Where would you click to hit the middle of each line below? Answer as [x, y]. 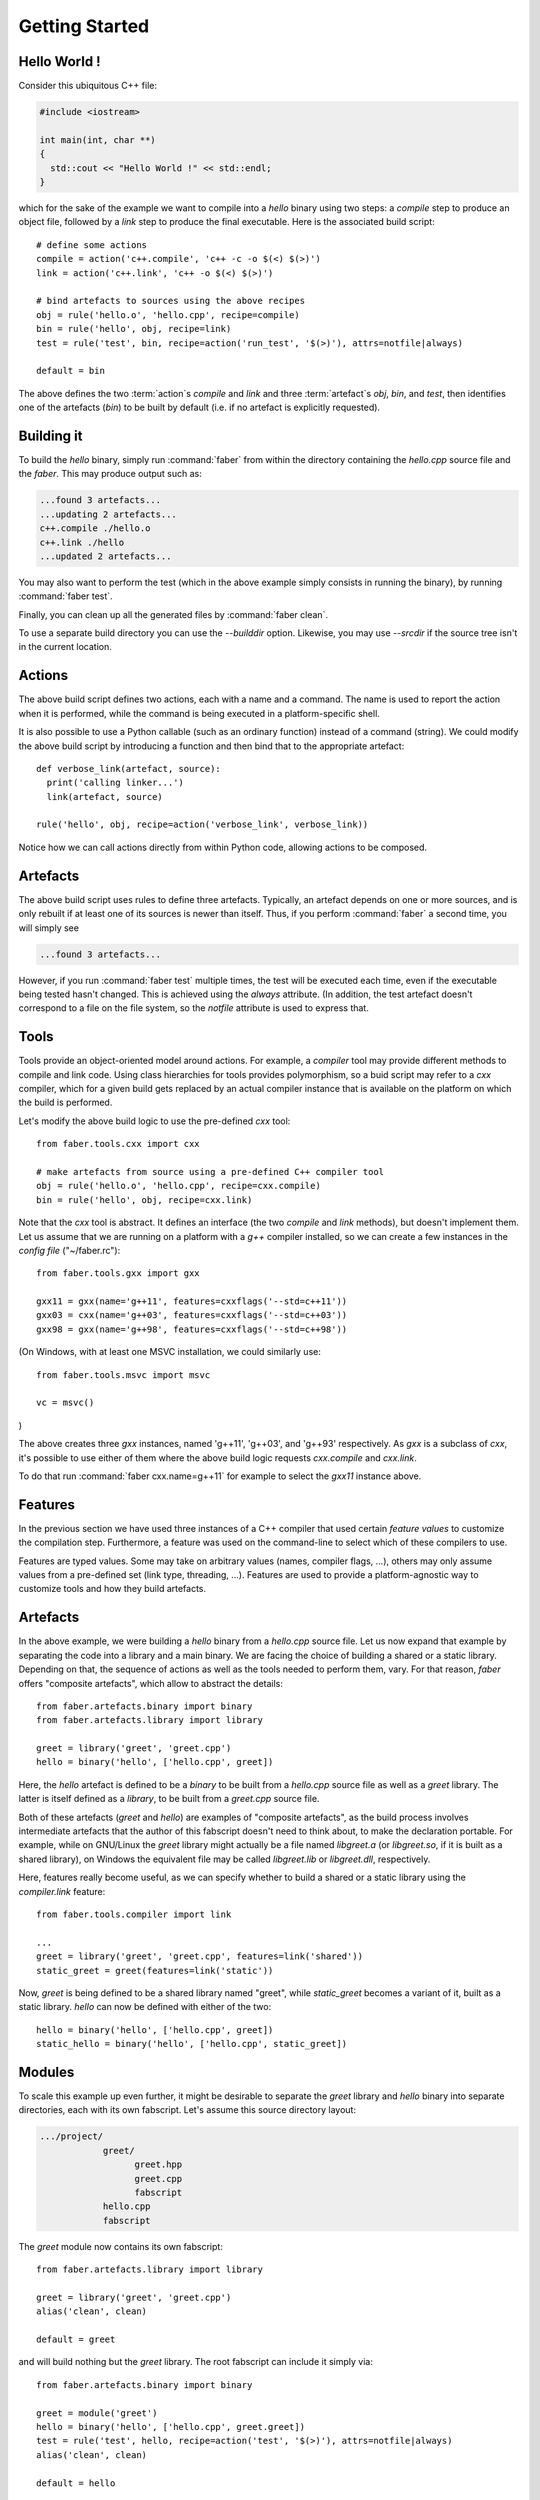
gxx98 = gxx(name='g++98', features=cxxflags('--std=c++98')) [192, 1329]
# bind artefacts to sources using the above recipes [170, 301]
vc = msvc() [65, 1403]
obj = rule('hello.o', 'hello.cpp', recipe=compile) [168, 314]
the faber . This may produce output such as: [110, 474]
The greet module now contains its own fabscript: [121, 2246]
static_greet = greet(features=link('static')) [155, 1970]
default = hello [76, 2483]
